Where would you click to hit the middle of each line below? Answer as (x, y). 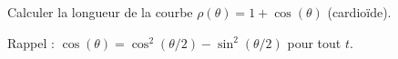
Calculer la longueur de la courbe (100, 12)
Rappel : (31, 42)
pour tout (314, 42)
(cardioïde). (359, 12)
